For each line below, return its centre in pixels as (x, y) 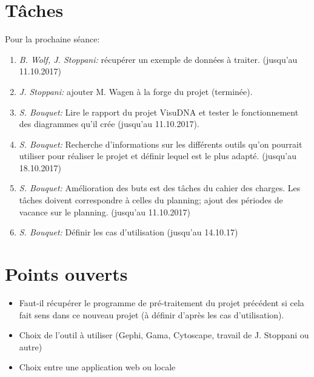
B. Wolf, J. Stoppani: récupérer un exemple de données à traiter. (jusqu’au (158, 59)
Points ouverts (66, 274)
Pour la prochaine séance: (52, 39)
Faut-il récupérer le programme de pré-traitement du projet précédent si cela (162, 302)
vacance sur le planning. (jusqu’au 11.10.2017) (105, 211)
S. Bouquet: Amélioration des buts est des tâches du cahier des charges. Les (160, 188)
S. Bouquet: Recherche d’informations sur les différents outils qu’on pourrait (161, 144)
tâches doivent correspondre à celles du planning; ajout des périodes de (151, 200)
